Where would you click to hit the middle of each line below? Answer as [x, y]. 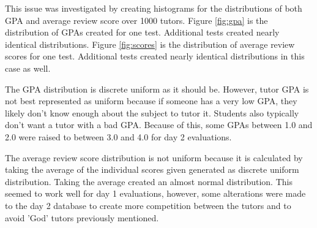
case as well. [28, 68]
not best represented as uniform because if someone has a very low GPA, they [151, 101]
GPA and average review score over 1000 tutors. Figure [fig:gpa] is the [136, 20]
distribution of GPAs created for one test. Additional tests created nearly [142, 32]
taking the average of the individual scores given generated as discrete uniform [152, 169]
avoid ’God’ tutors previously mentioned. [82, 217]
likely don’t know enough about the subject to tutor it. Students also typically [152, 112]
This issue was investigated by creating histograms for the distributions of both [154, 8]
